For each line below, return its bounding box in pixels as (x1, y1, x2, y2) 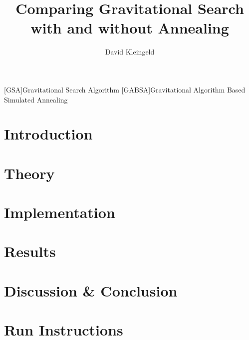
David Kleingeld (105, 46, 155, 57)
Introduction (4, 123, 93, 144)
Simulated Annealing (4, 94, 68, 104)
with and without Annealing (30, 17, 229, 38)
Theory (4, 162, 55, 183)
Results (4, 241, 56, 261)
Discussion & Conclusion (4, 280, 178, 300)
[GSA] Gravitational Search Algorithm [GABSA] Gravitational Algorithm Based (4, 84, 246, 94)
